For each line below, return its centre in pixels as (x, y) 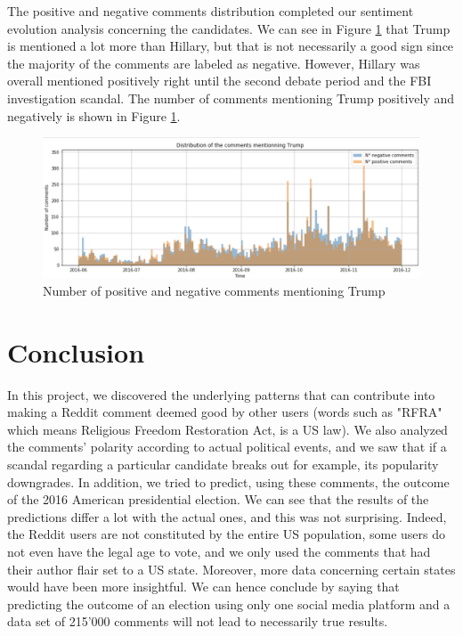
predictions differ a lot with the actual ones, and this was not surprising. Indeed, (227, 516)
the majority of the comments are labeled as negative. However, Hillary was (214, 63)
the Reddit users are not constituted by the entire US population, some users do (226, 534)
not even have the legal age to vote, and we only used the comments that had (219, 551)
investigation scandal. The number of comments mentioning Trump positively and (231, 98)
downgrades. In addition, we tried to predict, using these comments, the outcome (228, 481)
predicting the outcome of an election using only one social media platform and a (229, 603)
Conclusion (76, 351)
